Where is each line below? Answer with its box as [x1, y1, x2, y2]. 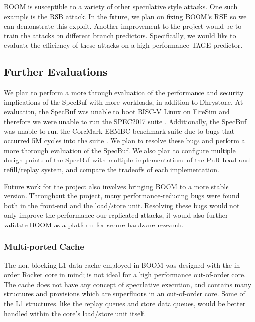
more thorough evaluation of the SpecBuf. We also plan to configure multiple [4, 145, 236, 155]
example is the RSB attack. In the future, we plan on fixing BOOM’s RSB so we [4, 11, 247, 21]
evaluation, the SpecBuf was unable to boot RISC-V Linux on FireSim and [4, 106, 230, 117]
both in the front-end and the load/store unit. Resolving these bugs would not [4, 200, 240, 210]
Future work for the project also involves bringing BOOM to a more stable [4, 181, 229, 191]
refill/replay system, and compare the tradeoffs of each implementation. [4, 164, 219, 174]
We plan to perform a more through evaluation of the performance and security [4, 87, 244, 97]
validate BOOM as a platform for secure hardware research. [4, 219, 184, 229]
